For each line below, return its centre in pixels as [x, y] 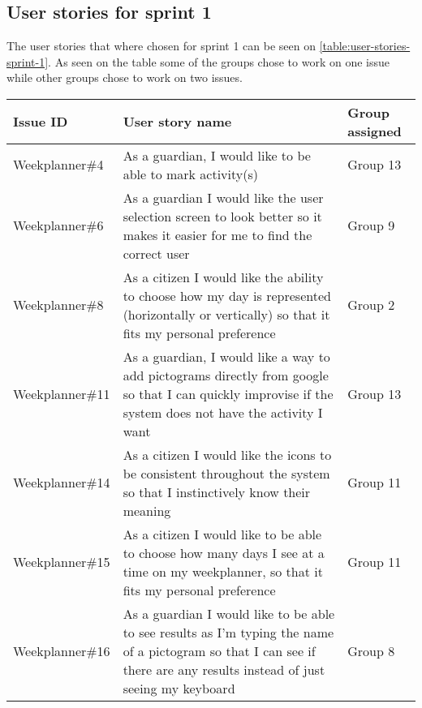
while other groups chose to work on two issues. [125, 77]
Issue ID [41, 122]
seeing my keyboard [179, 688]
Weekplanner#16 [62, 650]
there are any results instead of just [224, 669]
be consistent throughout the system [226, 473]
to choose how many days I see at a [224, 552]
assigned [375, 131]
